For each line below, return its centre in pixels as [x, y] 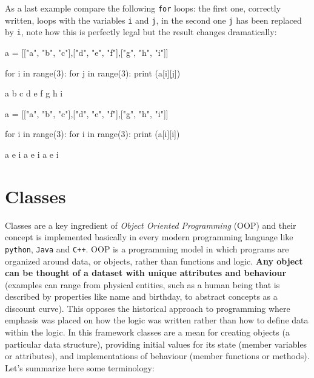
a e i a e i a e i [32, 154]
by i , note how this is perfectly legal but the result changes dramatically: [141, 32]
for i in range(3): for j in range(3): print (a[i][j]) [93, 73]
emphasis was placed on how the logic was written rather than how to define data [157, 320]
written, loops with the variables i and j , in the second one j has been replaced [153, 20]
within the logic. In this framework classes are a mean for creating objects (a [147, 332]
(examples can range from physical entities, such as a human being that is [142, 284]
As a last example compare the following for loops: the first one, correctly [143, 8]
